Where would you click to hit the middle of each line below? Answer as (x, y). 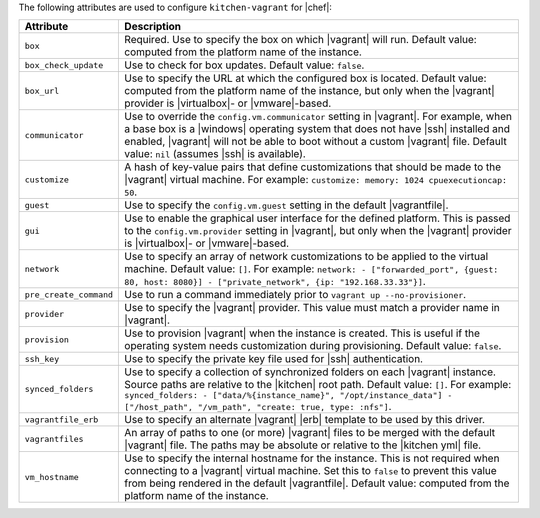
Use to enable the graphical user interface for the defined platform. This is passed (317, 218)
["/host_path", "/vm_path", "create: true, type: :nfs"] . (258, 407)
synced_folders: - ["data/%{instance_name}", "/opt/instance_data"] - (288, 395)
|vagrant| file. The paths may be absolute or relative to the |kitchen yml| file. (303, 445)
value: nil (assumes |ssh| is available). (215, 154)
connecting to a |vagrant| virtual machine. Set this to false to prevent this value (310, 471)
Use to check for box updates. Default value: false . (244, 65)
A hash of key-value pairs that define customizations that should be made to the (313, 167)
